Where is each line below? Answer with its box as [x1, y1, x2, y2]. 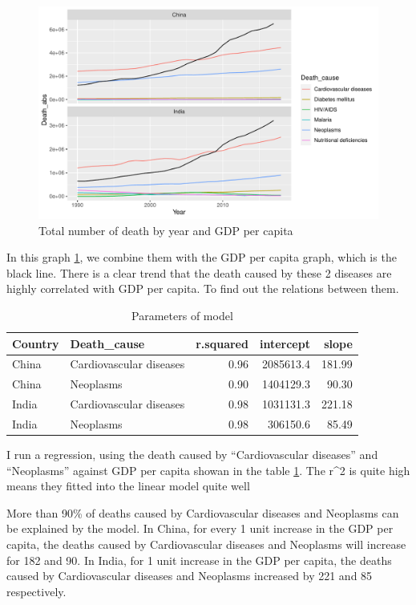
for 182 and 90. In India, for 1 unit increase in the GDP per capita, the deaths [6, 551, 392, 568]
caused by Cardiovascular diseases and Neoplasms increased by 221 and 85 [6, 567, 373, 584]
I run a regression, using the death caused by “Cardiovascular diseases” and [6, 446, 378, 463]
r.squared [196, 335, 248, 351]
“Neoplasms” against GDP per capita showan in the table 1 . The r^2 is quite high [6, 461, 410, 478]
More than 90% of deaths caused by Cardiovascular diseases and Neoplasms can [6, 504, 399, 521]
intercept [259, 335, 310, 351]
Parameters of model [131, 307, 233, 323]
